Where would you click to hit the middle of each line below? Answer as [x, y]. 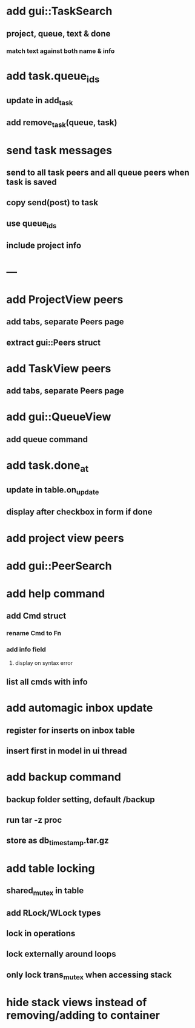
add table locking [51, 868]
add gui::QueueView [59, 417]
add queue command [47, 439]
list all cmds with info [47, 682]
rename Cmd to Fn [34, 633]
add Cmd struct [36, 616]
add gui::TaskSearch [59, 11]
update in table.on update [53, 491]
